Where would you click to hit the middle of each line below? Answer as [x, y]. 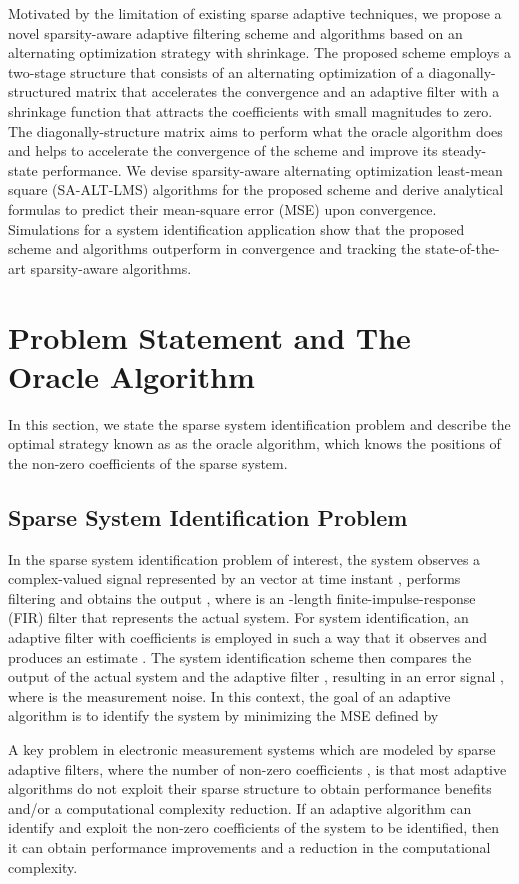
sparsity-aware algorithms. [111, 267]
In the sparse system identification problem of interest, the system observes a [244, 558]
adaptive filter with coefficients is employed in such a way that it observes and [248, 636]
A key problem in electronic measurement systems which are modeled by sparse [252, 748]
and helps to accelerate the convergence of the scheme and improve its [223, 150]
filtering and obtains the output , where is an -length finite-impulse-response [242, 597]
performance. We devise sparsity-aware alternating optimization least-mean [272, 169]
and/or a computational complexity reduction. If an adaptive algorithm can [240, 807]
